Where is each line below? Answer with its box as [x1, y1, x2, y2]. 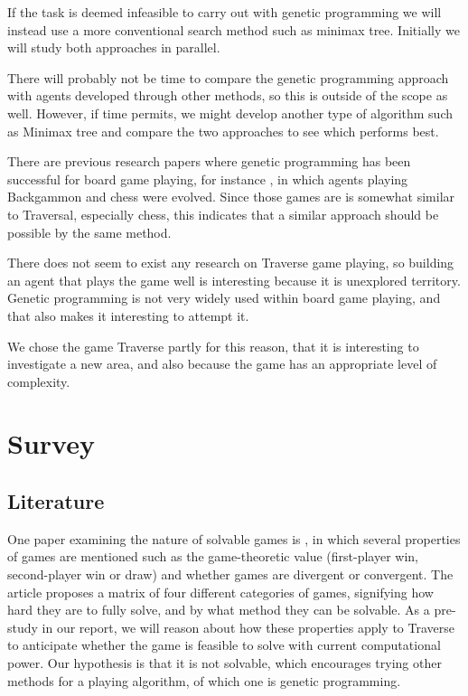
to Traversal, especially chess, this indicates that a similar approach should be [7, 204, 439, 223]
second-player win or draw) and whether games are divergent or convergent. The [7, 565, 454, 584]
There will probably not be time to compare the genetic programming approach [7, 68, 449, 87]
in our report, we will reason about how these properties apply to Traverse [42, 617, 454, 636]
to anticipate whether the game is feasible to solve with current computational [7, 635, 441, 654]
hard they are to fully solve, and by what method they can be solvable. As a [7, 600, 430, 619]
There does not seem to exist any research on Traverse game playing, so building [7, 253, 454, 272]
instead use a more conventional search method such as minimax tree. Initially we [7, 20, 460, 39]
